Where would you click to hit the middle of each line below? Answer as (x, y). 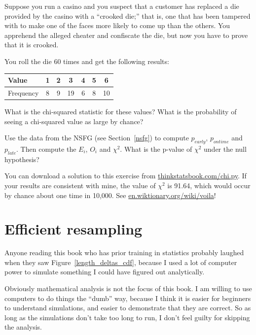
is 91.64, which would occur (209, 185)
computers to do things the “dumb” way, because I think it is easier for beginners (128, 298)
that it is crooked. (32, 45)
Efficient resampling (73, 229)
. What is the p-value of (156, 149)
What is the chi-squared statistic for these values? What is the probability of (121, 111)
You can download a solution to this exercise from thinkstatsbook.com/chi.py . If (126, 176)
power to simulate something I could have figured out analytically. (105, 272)
